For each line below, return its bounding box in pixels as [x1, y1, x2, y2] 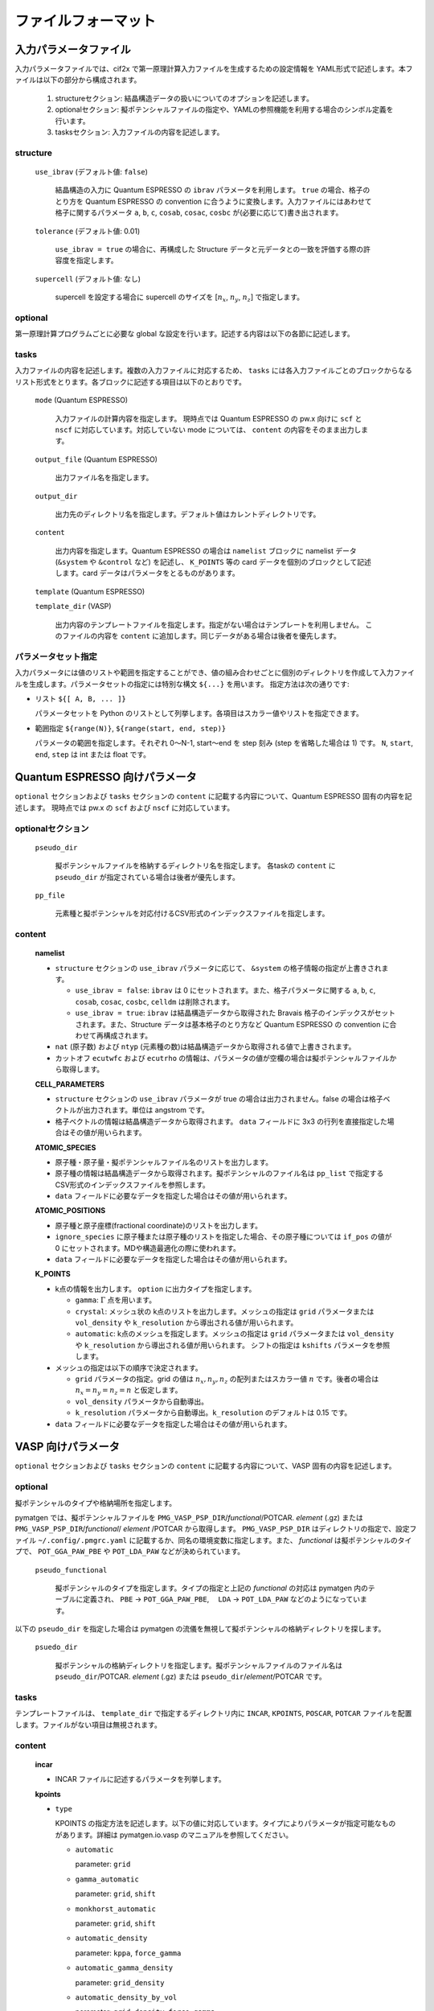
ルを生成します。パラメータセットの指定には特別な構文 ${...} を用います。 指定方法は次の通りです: [14, 679, 350, 689]
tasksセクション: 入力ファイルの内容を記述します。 [55, 127, 224, 137]
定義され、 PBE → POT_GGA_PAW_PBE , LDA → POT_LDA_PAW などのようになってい [83, 1594, 361, 1604]
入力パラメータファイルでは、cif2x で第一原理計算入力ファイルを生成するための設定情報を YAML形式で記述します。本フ [14, 64, 413, 74]
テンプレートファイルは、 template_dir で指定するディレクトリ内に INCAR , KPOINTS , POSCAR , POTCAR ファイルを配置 [14, 1709, 412, 1718]
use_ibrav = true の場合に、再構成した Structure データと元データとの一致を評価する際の [55, 244, 364, 253]
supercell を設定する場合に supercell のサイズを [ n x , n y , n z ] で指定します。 [55, 292, 305, 303]
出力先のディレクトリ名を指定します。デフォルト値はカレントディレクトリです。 [55, 509, 321, 519]
